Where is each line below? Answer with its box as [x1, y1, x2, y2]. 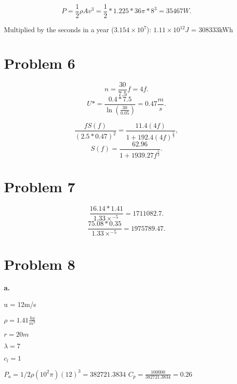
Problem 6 [4, 53, 75, 73]
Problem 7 [4, 177, 75, 197]
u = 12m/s [4, 299, 36, 309]
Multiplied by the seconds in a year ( [4, 24, 114, 35]
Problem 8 [4, 254, 75, 274]
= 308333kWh [191, 24, 233, 35]
